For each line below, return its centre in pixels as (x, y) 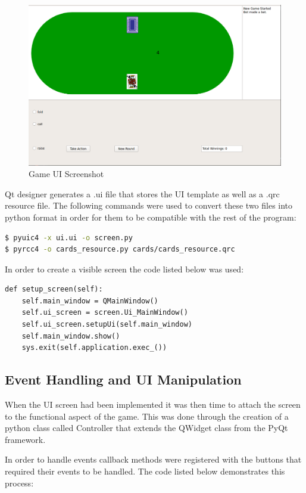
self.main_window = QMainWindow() (90, 301)
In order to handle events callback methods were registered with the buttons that (153, 459)
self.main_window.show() (71, 336)
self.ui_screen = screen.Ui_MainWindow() (105, 313)
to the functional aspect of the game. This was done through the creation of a (147, 416)
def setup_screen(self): (54, 289)
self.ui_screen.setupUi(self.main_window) (107, 325)
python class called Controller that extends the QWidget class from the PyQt (146, 428)
